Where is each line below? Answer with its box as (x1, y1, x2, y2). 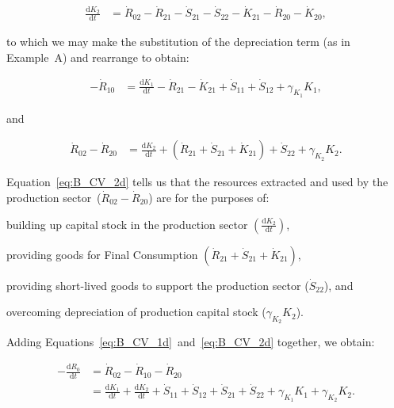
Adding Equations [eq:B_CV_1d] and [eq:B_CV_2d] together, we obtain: (6, 334, 375, 350)
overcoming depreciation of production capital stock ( (6, 303, 266, 320)
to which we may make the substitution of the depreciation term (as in (6, 33, 350, 50)
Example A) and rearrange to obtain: (6, 48, 189, 65)
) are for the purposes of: (148, 189, 270, 205)
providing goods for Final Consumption (6, 246, 198, 262)
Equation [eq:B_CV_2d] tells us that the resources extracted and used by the (6, 173, 388, 190)
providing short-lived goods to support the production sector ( (6, 276, 309, 293)
